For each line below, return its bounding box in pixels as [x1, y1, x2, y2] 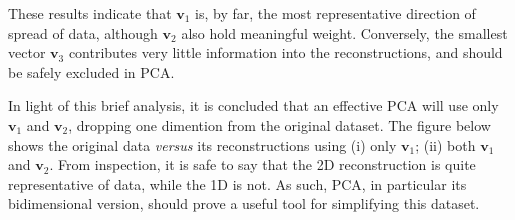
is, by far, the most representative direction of [195, 3, 476, 23]
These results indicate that [8, 3, 172, 23]
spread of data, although [8, 22, 158, 43]
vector [8, 42, 46, 63]
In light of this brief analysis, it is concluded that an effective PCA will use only [8, 95, 499, 116]
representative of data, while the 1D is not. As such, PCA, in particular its [8, 173, 467, 194]
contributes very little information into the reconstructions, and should [68, 42, 503, 63]
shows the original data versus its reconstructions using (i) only [8, 134, 397, 155]
